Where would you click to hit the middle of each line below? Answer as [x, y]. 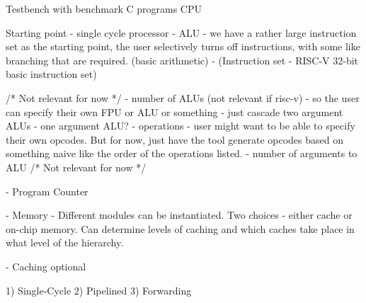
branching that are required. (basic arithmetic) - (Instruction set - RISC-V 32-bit [182, 60]
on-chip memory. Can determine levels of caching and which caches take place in [180, 228]
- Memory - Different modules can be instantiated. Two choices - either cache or [179, 215]
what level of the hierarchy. [65, 242]
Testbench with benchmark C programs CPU [104, 8]
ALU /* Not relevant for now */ [76, 167]
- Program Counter [47, 191]
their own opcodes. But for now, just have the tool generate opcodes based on [175, 139]
